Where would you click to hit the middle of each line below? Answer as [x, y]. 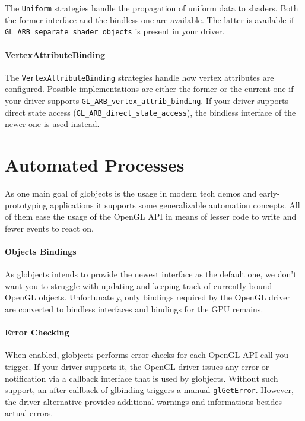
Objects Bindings [41, 251]
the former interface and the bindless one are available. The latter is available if [150, 19]
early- [269, 193]
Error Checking [37, 332]
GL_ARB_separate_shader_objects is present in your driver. [115, 31]
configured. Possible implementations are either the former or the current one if [149, 89]
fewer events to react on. [49, 228]
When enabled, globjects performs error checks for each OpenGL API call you [147, 355]
